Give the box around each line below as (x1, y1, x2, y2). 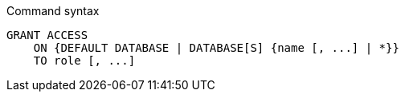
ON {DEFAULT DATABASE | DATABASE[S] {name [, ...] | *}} (33, 41, 399, 54)
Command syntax (6, 4, 100, 18)
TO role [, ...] (33, 54, 136, 67)
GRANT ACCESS (6, 29, 88, 41)
